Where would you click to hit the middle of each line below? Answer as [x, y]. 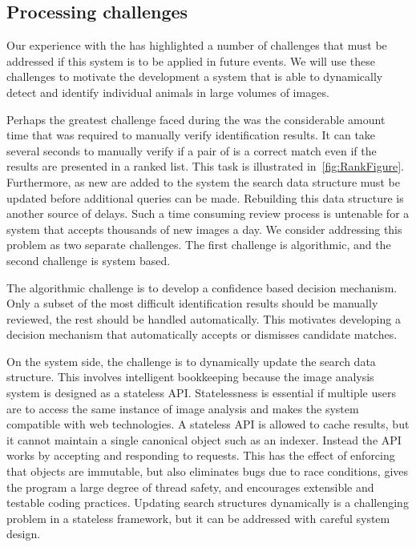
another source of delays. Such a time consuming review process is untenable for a [208, 213]
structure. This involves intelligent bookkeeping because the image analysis [190, 377]
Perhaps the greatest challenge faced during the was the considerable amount [196, 119]
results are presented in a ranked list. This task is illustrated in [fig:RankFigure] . [205, 166]
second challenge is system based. [89, 260]
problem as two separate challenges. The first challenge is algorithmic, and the [199, 245]
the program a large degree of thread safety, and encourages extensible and [190, 487]
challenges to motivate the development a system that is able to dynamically [195, 76]
